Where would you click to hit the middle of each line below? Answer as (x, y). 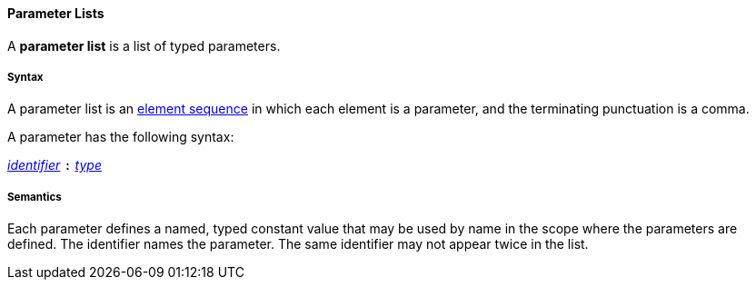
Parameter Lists (56, 13)
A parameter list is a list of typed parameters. (144, 45)
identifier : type (55, 165)
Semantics (35, 197)
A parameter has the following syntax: (121, 137)
